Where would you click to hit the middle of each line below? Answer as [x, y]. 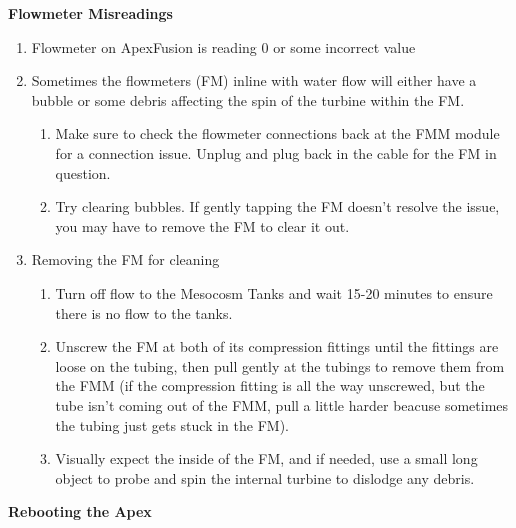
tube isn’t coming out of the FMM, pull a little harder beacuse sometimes [282, 404]
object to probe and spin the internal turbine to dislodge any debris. [265, 477]
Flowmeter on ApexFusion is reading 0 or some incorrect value [223, 46]
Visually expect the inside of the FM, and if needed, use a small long [266, 458]
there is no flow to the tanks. [144, 312]
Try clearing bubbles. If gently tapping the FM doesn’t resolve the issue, [277, 206]
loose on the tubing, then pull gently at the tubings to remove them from [280, 365]
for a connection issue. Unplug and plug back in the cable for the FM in [276, 152]
